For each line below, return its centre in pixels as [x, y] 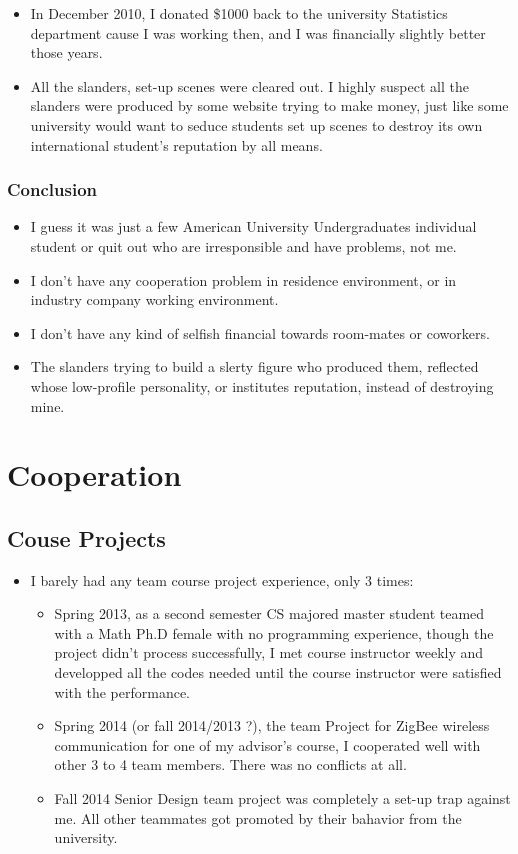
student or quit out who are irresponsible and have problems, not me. [243, 245]
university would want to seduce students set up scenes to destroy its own [256, 124]
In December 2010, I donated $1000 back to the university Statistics [239, 13]
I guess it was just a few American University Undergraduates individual [253, 226]
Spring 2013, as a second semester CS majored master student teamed [269, 613]
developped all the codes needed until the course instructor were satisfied [278, 672]
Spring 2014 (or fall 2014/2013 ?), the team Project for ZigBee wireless [272, 725]
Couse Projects [86, 537]
